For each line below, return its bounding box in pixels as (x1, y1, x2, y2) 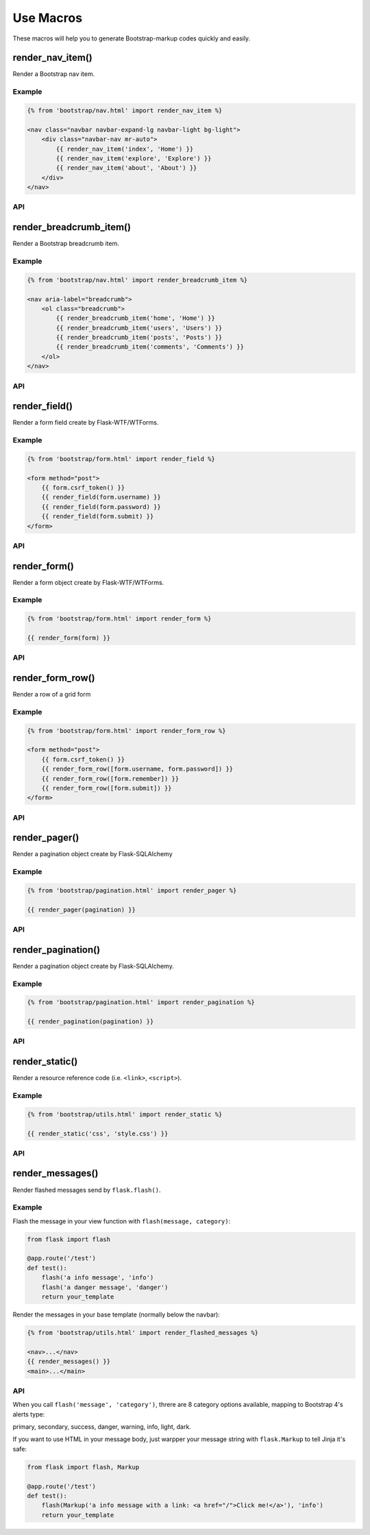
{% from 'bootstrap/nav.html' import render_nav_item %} (27, 107, 223, 114)
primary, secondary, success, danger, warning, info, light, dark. (12, 1423, 191, 1431)
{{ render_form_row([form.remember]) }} (41, 775, 180, 782)
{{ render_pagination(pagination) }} (27, 1018, 154, 1025)
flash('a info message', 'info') (41, 1274, 154, 1282)
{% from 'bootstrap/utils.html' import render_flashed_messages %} (27, 1329, 259, 1336)
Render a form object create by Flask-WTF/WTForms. (12, 578, 164, 586)
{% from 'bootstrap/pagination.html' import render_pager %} (27, 886, 237, 894)
